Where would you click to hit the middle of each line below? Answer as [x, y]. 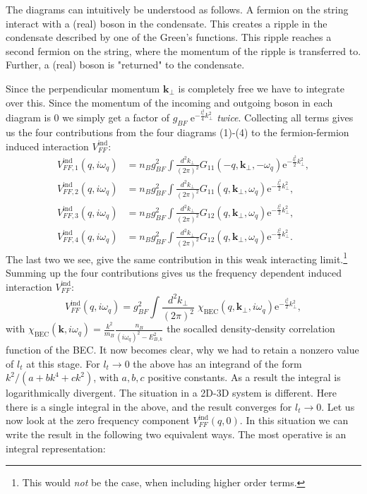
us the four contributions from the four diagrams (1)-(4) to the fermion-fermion [178, 132]
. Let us [338, 406]
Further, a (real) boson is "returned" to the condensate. [125, 65]
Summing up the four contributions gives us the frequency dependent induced [174, 273]
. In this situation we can [294, 420]
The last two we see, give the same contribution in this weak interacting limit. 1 [177, 258]
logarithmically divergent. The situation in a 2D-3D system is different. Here [172, 393]
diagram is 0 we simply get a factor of [88, 118]
